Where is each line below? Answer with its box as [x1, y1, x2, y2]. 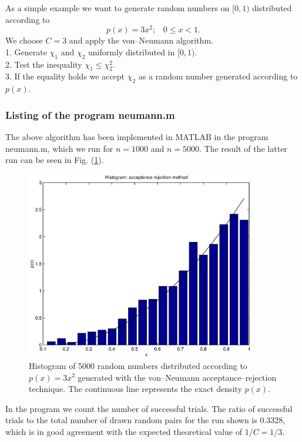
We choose [5, 34, 43, 46]
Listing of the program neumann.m [5, 107, 175, 122]
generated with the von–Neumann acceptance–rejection [78, 371, 277, 383]
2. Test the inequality [5, 58, 82, 70]
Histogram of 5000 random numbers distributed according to [29, 359, 247, 371]
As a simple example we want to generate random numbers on [5, 2, 230, 14]
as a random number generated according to [138, 70, 298, 82]
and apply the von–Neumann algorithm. [69, 34, 213, 46]
